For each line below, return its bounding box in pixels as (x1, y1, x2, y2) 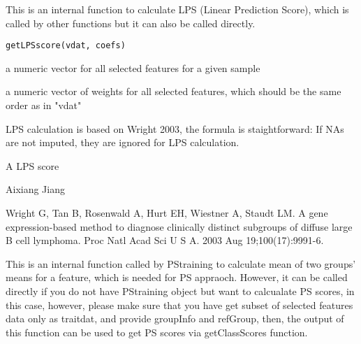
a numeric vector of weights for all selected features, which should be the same (6, 84, 341, 99)
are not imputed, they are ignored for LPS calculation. (6, 135, 240, 150)
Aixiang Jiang (6, 182, 65, 196)
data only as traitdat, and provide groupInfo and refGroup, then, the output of (6, 311, 344, 326)
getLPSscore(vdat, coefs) (6, 41, 126, 51)
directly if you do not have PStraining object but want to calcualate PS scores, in (6, 283, 355, 298)
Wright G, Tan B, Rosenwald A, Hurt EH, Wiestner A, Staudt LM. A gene (6, 206, 328, 220)
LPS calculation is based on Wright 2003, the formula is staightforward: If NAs (6, 121, 344, 136)
